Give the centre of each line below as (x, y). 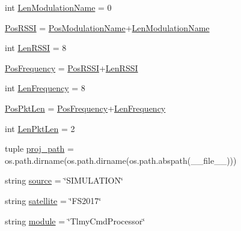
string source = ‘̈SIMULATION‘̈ (64, 180)
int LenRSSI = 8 (36, 48)
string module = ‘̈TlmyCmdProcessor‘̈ (75, 220)
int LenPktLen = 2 (40, 128)
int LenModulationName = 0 (58, 7)
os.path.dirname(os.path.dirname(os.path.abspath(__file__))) (121, 160)
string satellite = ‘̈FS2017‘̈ (53, 200)
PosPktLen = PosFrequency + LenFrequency (85, 108)
